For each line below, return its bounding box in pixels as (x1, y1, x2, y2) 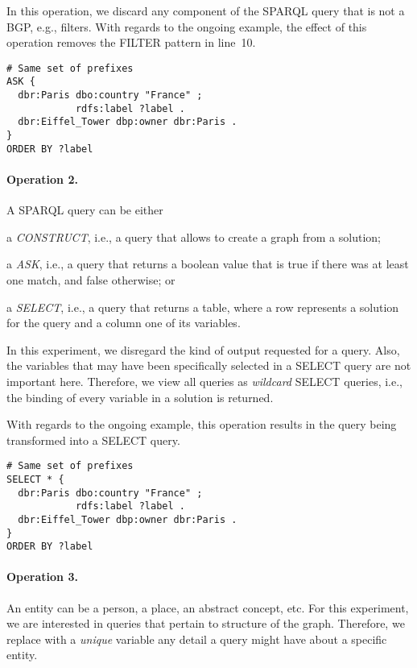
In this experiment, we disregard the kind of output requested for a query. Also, (6, 341, 400, 358)
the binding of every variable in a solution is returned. (6, 388, 274, 405)
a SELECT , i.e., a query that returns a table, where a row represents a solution (6, 298, 399, 315)
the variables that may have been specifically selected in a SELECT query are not (6, 357, 411, 374)
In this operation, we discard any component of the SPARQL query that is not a (6, 2, 405, 19)
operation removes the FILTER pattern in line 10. (6, 34, 256, 51)
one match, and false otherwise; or (6, 271, 175, 288)
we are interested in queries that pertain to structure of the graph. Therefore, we (6, 615, 405, 632)
